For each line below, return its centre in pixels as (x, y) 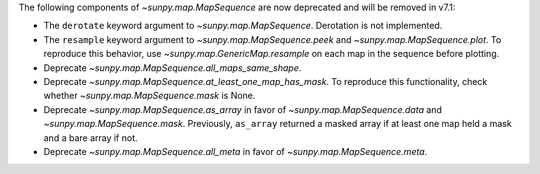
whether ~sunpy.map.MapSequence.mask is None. (149, 96)
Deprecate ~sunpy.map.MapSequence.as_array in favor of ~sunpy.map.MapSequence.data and (242, 109)
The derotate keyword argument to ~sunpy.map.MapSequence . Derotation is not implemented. (243, 26)
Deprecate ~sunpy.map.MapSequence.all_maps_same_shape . (172, 67)
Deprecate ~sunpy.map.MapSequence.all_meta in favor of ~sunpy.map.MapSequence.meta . (235, 151)
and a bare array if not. (91, 137)
